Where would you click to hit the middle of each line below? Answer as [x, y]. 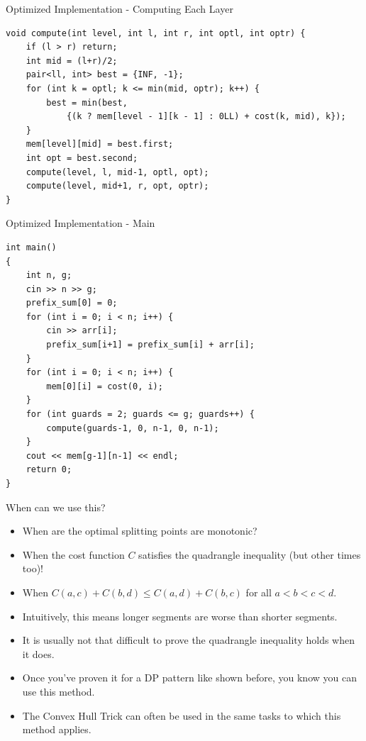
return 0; [49, 470]
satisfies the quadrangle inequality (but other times [250, 554]
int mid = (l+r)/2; [72, 61]
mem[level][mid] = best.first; [100, 144]
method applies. [57, 729]
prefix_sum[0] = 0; [72, 303]
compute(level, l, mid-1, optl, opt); [117, 172]
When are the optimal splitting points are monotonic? [140, 531]
